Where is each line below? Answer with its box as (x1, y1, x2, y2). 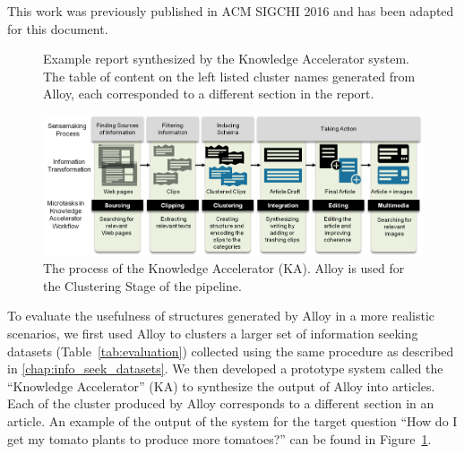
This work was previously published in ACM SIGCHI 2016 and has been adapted (7, 2, 454, 20)
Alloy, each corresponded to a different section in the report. (43, 84, 374, 103)
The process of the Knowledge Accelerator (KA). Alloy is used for (43, 259, 405, 278)
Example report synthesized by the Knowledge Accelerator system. (43, 49, 409, 68)
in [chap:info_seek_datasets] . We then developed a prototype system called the (7, 359, 443, 378)
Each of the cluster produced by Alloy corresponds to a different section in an (7, 394, 434, 413)
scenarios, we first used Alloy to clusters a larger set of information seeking (7, 324, 418, 342)
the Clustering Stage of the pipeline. (43, 276, 242, 295)
